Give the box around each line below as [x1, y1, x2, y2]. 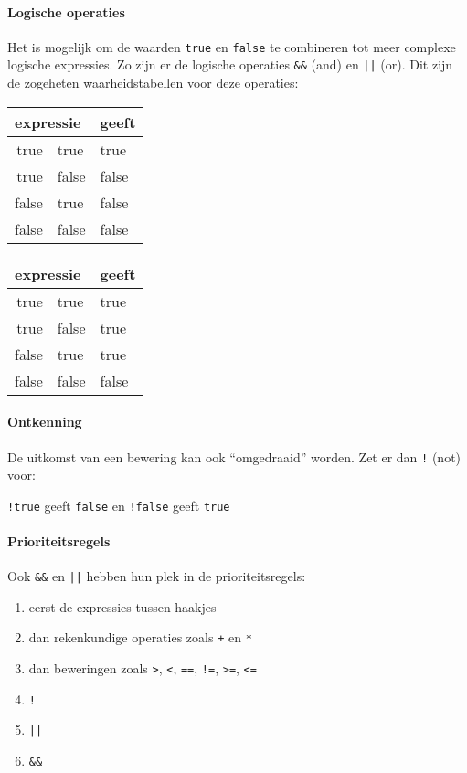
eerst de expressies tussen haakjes [28, 597, 217, 616]
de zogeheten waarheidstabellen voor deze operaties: [7, 73, 299, 92]
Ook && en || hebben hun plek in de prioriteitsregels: [7, 567, 306, 586]
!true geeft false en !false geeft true [7, 495, 230, 514]
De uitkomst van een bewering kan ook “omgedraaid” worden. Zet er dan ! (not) [7, 447, 462, 466]
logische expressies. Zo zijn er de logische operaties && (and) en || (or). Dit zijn [7, 55, 453, 74]
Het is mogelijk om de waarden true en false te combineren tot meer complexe [7, 37, 456, 56]
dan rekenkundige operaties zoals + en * [28, 628, 252, 647]
